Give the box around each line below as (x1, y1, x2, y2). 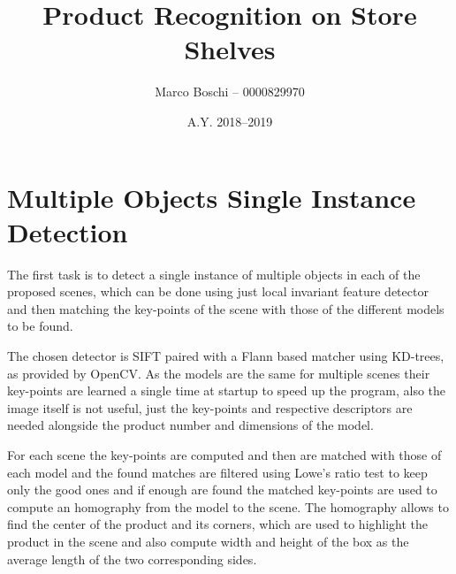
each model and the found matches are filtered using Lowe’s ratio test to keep (7, 463, 428, 481)
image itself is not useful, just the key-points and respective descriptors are (7, 398, 413, 417)
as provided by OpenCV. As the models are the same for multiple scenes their (7, 364, 430, 382)
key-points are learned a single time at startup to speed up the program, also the (7, 381, 446, 400)
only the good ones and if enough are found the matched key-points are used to (7, 480, 437, 499)
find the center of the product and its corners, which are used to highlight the (7, 515, 429, 533)
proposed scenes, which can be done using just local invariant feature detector (7, 282, 429, 301)
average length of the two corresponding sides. (7, 549, 257, 568)
